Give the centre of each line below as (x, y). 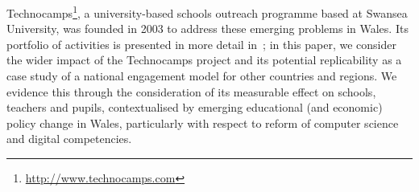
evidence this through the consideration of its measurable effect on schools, (191, 91)
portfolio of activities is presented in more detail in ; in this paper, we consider (201, 44)
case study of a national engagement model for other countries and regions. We (202, 76)
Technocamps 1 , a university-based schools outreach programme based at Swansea (207, 12)
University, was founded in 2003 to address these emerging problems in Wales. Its (207, 29)
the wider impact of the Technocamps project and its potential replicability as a (204, 60)
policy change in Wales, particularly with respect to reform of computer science (203, 123)
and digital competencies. (69, 139)
